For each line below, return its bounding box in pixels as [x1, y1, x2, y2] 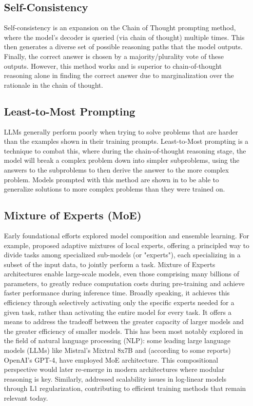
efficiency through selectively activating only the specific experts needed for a [4, 297, 234, 308]
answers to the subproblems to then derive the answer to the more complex [4, 164, 229, 174]
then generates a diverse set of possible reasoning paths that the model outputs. [4, 41, 243, 52]
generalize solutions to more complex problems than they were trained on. [4, 184, 225, 194]
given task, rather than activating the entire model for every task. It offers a [4, 307, 232, 317]
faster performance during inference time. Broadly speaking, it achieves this [4, 288, 230, 298]
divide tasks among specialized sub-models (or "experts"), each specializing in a [4, 250, 241, 260]
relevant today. [4, 393, 48, 403]
